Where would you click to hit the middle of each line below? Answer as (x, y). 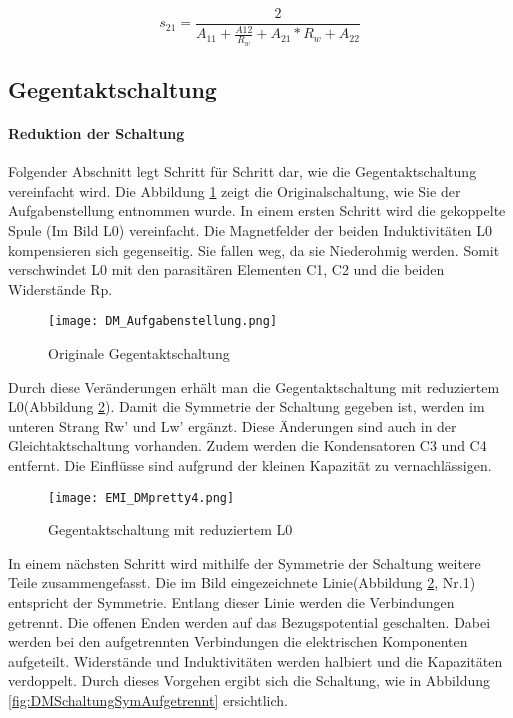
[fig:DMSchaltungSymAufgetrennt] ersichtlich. (148, 700)
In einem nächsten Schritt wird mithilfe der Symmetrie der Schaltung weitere (244, 562)
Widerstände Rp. (60, 288)
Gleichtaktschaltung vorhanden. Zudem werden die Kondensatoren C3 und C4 (247, 445)
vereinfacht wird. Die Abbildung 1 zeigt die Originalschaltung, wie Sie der (234, 190)
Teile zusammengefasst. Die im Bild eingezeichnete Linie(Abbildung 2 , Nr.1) (242, 582)
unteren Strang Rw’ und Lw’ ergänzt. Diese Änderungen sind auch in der (232, 425)
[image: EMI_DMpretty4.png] (141, 497)
